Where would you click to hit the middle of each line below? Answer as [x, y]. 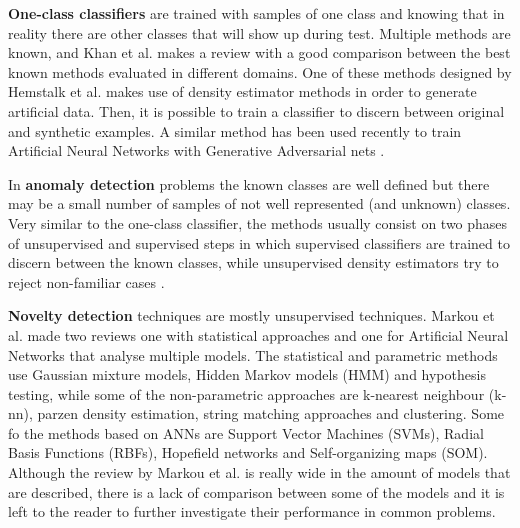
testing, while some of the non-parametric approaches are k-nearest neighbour [246, 393]
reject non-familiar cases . [86, 281]
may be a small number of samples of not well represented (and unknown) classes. [259, 203]
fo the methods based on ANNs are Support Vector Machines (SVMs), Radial [246, 432]
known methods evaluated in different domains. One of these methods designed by [260, 71]
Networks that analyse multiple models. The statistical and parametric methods [253, 354]
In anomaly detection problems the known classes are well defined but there [249, 183]
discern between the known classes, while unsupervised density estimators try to [253, 262]
